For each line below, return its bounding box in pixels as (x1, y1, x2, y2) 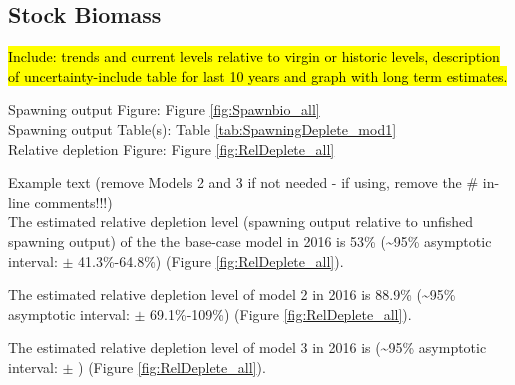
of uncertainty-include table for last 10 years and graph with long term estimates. (8, 65, 508, 86)
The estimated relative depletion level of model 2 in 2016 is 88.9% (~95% (8, 284, 456, 305)
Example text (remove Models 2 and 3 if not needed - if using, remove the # (8, 172, 479, 193)
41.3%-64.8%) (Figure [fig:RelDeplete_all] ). (78, 250, 344, 271)
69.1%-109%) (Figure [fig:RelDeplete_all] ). (150, 303, 412, 324)
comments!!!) (34, 191, 113, 212)
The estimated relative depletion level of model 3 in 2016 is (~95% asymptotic (8, 337, 487, 358)
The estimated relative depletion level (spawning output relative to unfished (8, 211, 474, 232)
